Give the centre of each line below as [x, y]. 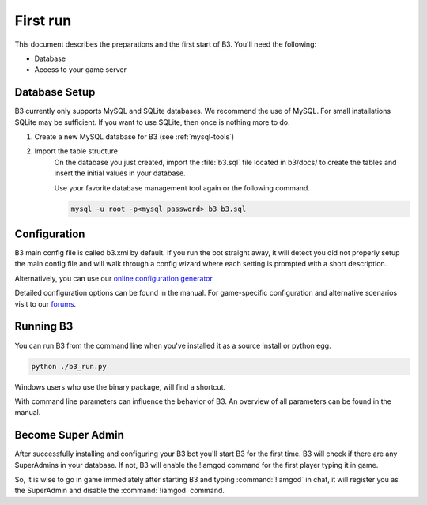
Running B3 [44, 327]
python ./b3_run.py [69, 366]
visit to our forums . [45, 303]
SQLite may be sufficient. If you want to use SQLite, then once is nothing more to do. [152, 122]
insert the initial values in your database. [120, 173]
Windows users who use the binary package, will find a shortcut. [120, 386]
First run [43, 21]
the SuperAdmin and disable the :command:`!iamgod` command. [120, 491]
